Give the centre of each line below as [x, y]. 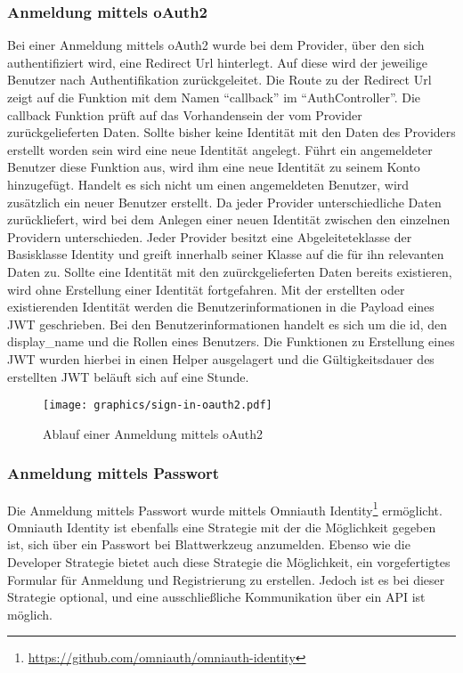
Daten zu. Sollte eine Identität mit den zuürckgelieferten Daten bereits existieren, [230, 271]
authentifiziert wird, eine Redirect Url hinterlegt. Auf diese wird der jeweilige [217, 62]
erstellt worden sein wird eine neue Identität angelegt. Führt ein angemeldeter [220, 149]
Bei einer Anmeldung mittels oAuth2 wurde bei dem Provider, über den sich [216, 45]
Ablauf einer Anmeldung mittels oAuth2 [153, 433]
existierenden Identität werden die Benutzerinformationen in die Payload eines [221, 307]
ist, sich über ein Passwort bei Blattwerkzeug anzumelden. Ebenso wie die [209, 544]
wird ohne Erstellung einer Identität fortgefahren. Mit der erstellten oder [206, 289]
